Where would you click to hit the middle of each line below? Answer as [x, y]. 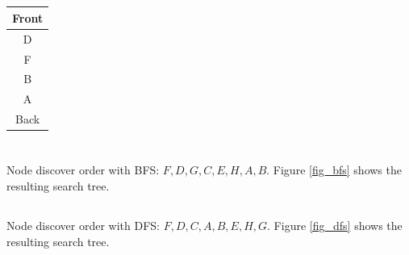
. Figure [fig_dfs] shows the [335, 225]
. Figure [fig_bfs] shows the [334, 170]
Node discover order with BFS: [83, 170]
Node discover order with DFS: [83, 225]
